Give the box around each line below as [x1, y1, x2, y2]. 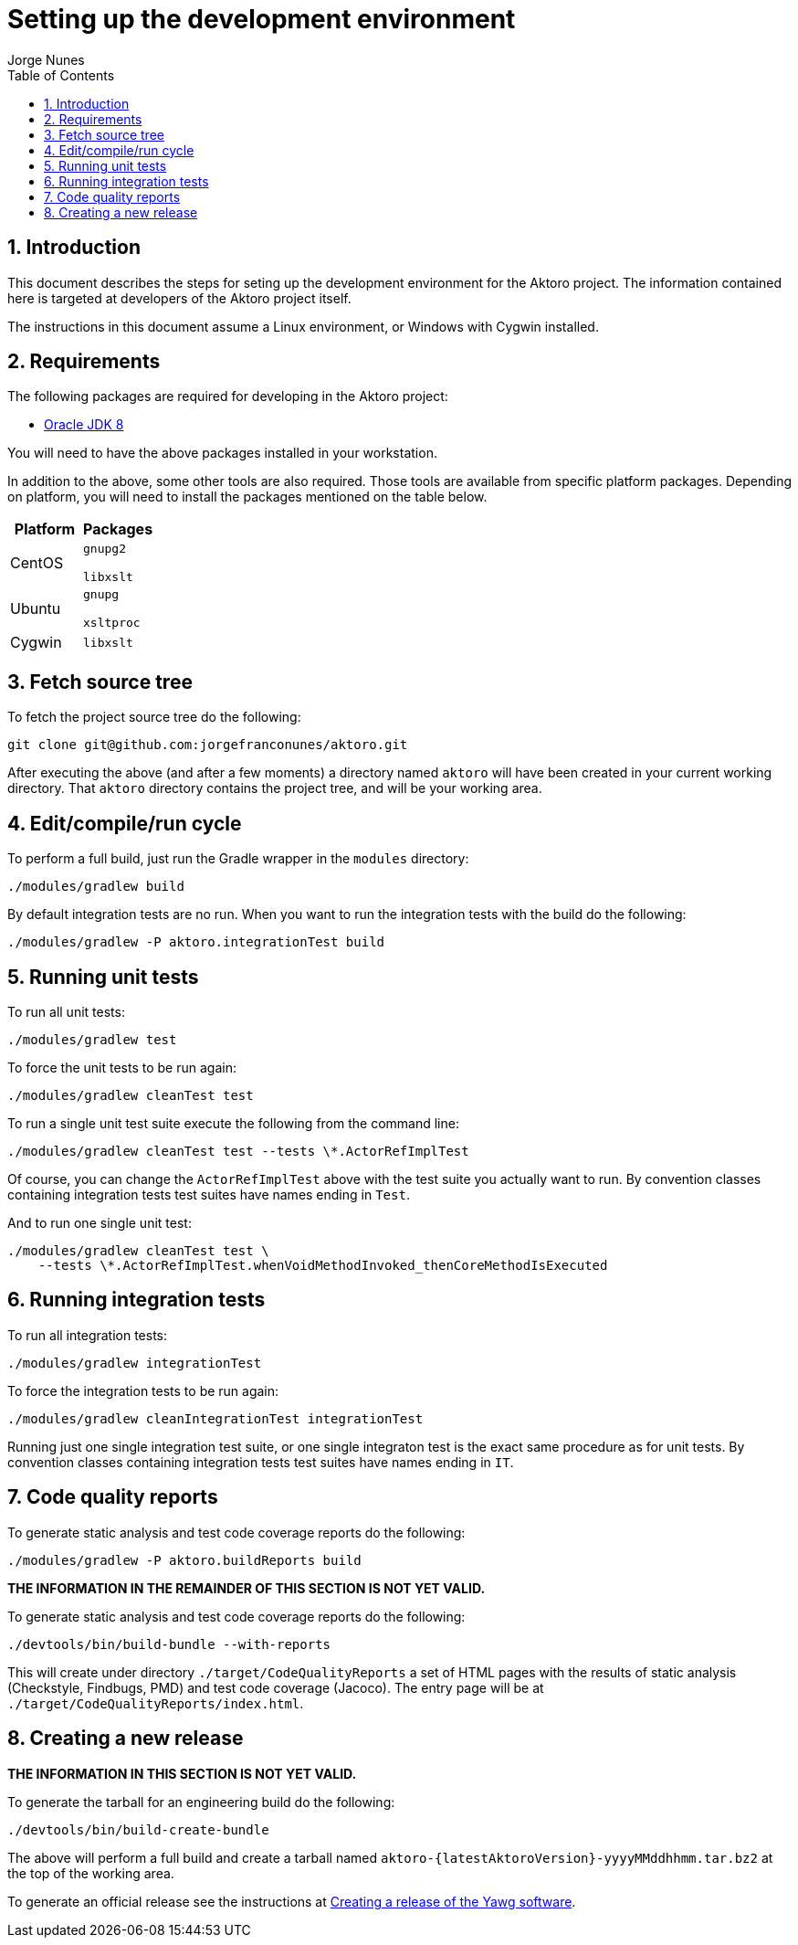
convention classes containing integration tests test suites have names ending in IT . [7, 1453, 514, 1470]
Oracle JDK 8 [44, 417, 124, 433]
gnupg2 [83, 542, 127, 556]
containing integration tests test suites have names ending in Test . [7, 1186, 410, 1202]
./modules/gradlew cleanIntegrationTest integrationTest [7, 1411, 424, 1426]
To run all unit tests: [7, 1003, 125, 1020]
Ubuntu [10, 599, 61, 618]
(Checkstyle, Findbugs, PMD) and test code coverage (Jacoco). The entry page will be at [7, 1679, 544, 1696]
